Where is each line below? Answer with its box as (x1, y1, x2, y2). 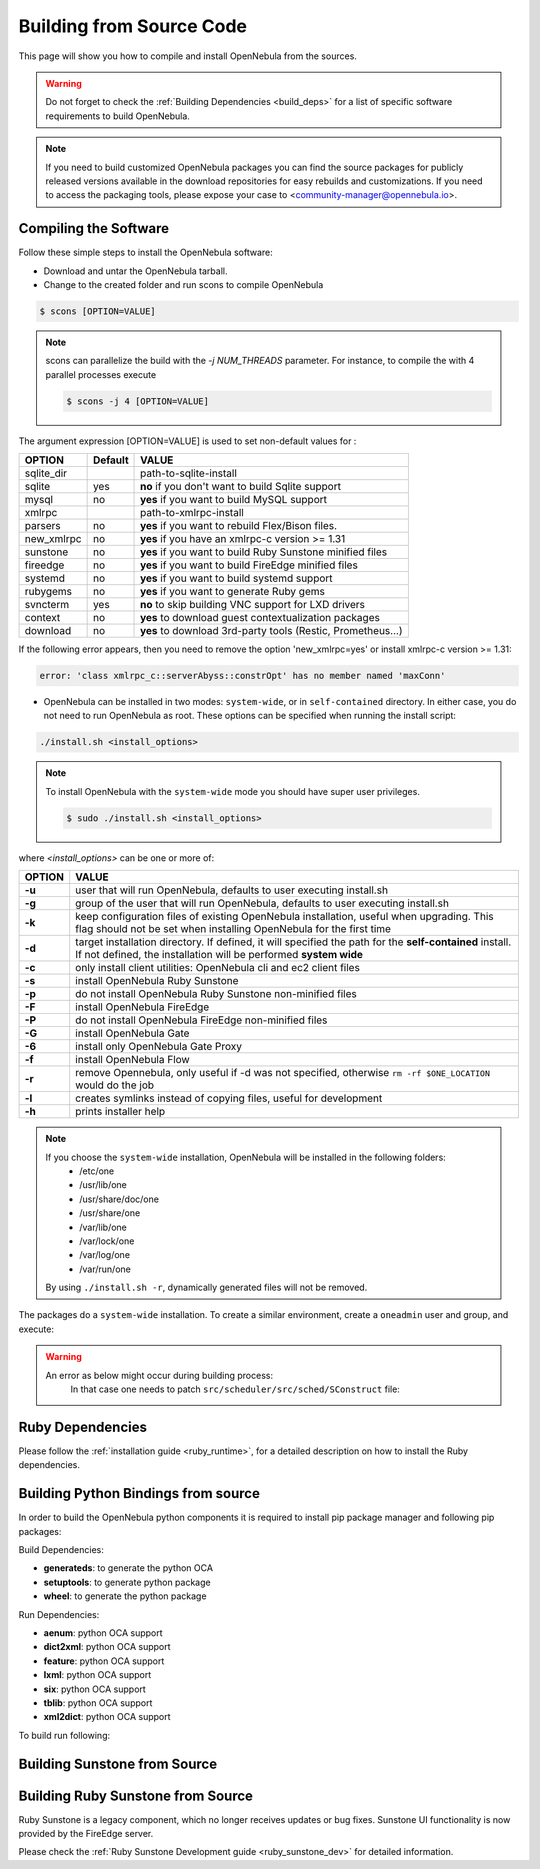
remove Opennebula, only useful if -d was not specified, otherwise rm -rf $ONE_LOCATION (75, 1066, 490, 1080)
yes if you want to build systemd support (140, 571, 334, 585)
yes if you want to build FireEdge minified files (140, 558, 359, 572)
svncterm (24, 598, 70, 612)
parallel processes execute (45, 368, 157, 380)
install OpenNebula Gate (75, 1026, 190, 1040)
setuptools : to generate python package (43, 1576, 211, 1588)
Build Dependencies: (18, 1544, 104, 1555)
